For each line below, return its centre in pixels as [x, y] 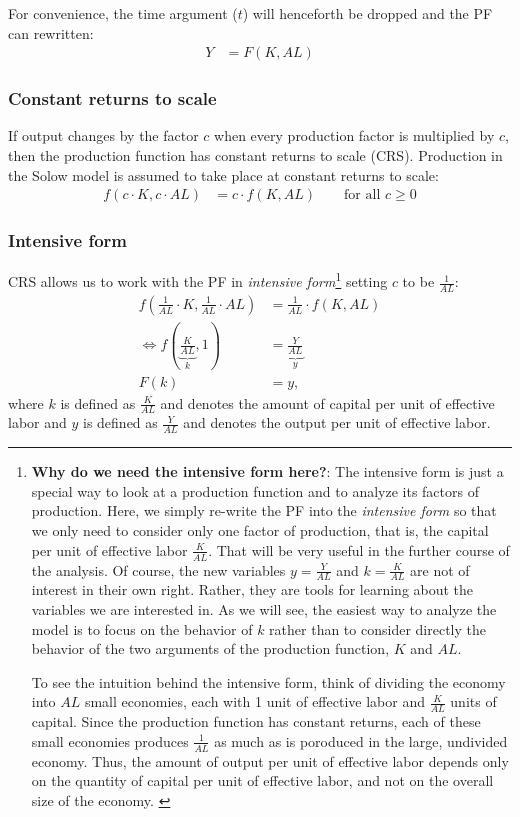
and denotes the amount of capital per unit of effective [327, 402]
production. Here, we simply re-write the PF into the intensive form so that [264, 510]
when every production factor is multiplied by [354, 135]
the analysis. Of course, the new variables [158, 569]
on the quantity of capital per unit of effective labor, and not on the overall [262, 780]
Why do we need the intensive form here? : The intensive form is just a [267, 471]
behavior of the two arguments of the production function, [210, 648]
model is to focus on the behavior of [142, 628]
